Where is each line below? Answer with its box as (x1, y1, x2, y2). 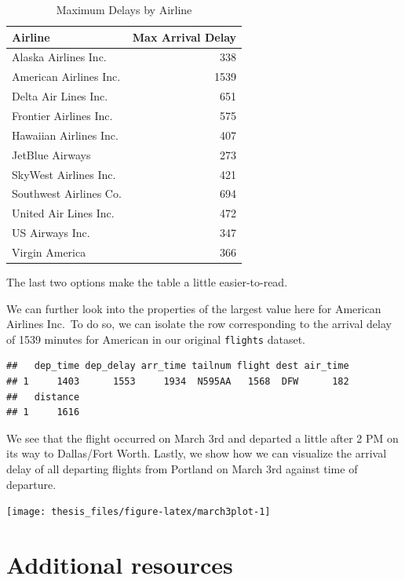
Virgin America (12, 243, 86, 260)
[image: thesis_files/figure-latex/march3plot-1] (6, 506, 271, 518)
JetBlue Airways (12, 146, 91, 162)
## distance (6, 391, 80, 403)
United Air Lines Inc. (12, 205, 115, 221)
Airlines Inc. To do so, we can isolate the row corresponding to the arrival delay (6, 316, 392, 332)
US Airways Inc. (12, 224, 90, 241)
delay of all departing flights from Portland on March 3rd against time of (6, 460, 358, 476)
